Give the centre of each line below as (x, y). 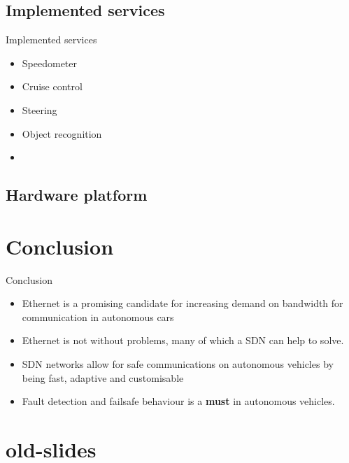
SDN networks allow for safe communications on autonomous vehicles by (178, 364)
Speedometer (50, 63)
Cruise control (52, 86)
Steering (40, 109)
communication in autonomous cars (98, 316)
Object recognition (62, 133)
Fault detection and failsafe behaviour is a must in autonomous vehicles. (178, 401)
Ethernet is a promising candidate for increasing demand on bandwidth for (183, 303)
